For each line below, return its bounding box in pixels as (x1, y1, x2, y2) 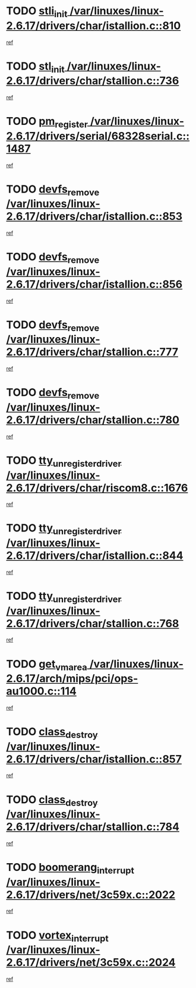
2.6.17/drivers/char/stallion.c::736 (6, 74, 179, 87)
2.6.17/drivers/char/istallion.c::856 (6, 278, 183, 291)
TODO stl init (6, 59, 65, 75)
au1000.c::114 (6, 685, 77, 698)
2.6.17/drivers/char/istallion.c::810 (6, 19, 181, 32)
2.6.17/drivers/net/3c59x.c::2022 (6, 888, 176, 901)
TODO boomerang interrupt (6, 861, 135, 876)
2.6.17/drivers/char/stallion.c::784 (6, 820, 180, 833)
